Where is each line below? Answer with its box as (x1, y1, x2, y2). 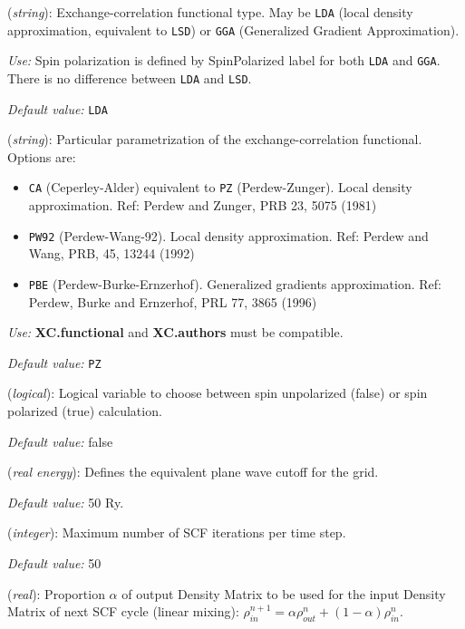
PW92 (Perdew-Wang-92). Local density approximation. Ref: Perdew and (28, 226, 429, 245)
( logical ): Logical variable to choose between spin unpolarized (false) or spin (7, 383, 428, 402)
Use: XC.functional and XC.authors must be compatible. (7, 323, 344, 342)
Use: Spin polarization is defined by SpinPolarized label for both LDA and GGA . (7, 51, 441, 70)
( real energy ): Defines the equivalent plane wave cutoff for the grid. (7, 462, 379, 481)
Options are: (7, 147, 76, 166)
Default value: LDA (7, 99, 108, 118)
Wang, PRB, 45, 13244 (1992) (28, 244, 195, 263)
